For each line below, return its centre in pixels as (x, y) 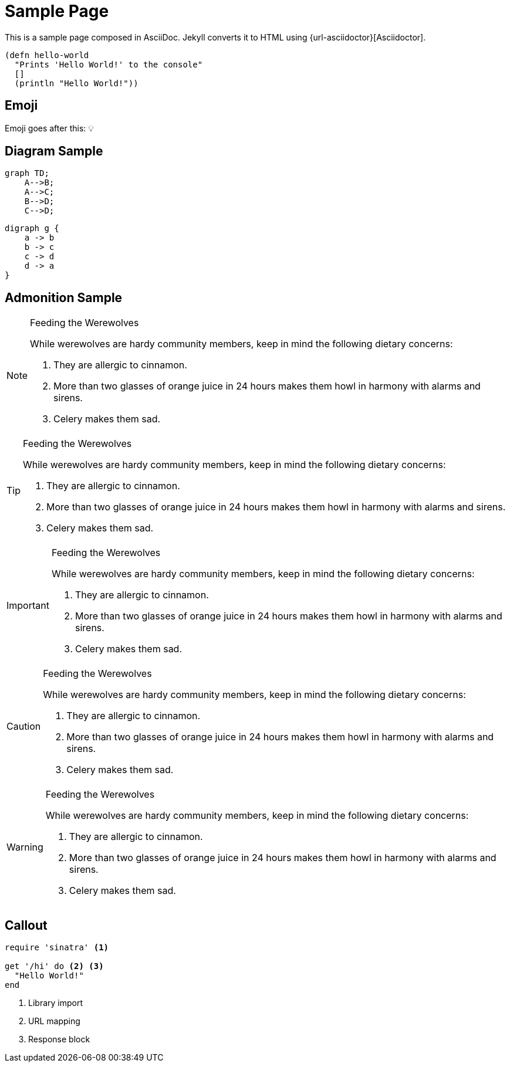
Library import (55, 1003)
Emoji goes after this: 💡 (50, 128)
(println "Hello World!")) (76, 83)
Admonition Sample (64, 297)
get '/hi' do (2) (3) (54, 966)
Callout (26, 925)
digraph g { (32, 228)
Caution (24, 726)
